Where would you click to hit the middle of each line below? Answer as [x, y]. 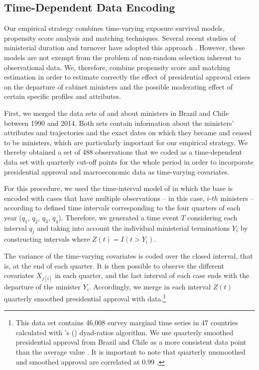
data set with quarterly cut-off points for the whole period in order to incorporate [129, 161]
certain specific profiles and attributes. [63, 96]
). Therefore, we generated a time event [119, 217]
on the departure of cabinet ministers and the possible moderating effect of [118, 86]
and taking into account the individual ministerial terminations [133, 228]
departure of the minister [42, 287]
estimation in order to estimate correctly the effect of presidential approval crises [127, 77]
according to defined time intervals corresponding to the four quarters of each [122, 208]
